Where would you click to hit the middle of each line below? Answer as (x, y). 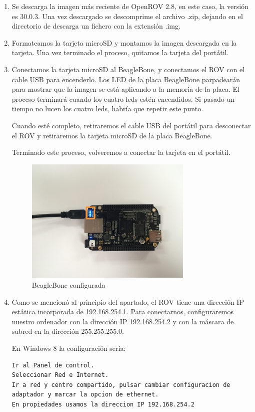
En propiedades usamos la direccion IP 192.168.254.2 (103, 405)
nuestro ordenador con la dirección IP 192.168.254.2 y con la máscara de (123, 321)
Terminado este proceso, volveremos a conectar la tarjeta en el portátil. (121, 152)
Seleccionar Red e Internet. (60, 375)
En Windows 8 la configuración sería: (69, 348)
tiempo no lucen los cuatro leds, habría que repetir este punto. (107, 109)
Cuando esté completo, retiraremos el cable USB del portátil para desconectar (131, 125)
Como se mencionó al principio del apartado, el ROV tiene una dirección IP (128, 301)
